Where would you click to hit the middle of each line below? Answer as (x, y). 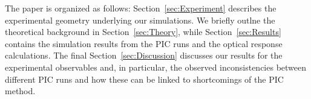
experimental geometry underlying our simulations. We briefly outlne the (140, 20)
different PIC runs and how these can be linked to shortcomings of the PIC (144, 79)
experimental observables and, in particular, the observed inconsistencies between (156, 67)
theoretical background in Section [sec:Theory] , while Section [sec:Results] (143, 32)
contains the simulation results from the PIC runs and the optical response (144, 43)
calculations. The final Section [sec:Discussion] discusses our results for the (144, 55)
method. (20, 91)
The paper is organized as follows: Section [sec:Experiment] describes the (141, 8)
